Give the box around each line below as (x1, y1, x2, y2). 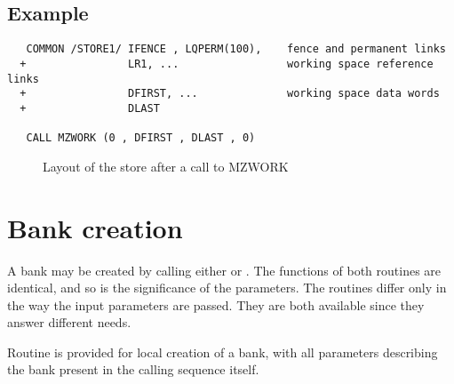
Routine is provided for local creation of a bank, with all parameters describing (7, 342, 438, 361)
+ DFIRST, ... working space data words (20, 87, 440, 100)
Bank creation (7, 209, 183, 245)
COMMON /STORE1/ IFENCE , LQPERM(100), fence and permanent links (26, 43, 446, 56)
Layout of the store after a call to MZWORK (43, 156, 289, 175)
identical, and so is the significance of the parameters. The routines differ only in (7, 278, 447, 297)
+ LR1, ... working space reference (20, 57, 434, 70)
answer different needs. (7, 313, 131, 332)
